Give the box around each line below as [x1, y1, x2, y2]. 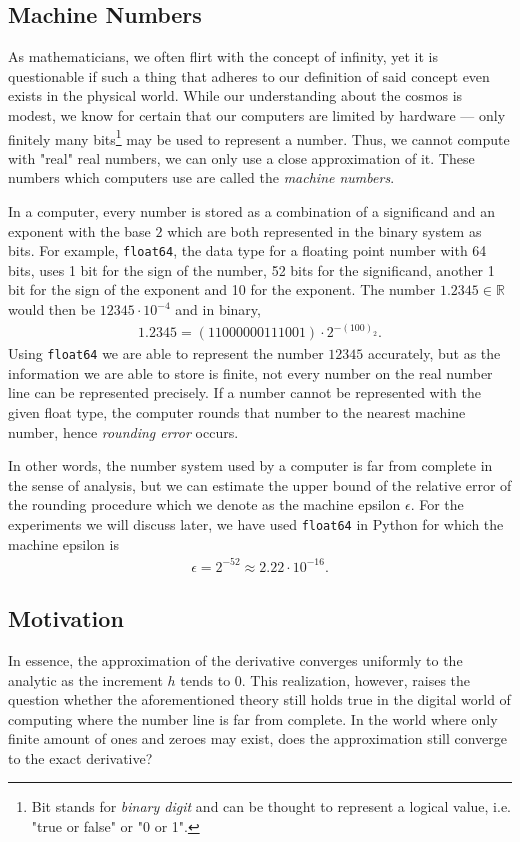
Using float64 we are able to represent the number [8, 343, 324, 364]
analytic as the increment [8, 669, 163, 690]
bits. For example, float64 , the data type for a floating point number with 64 [8, 240, 487, 261]
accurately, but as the [367, 343, 501, 364]
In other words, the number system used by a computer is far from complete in [8, 455, 493, 476]
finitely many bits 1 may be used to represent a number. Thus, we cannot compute [8, 125, 510, 149]
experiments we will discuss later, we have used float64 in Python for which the [8, 513, 504, 534]
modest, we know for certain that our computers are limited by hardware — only [8, 104, 506, 125]
